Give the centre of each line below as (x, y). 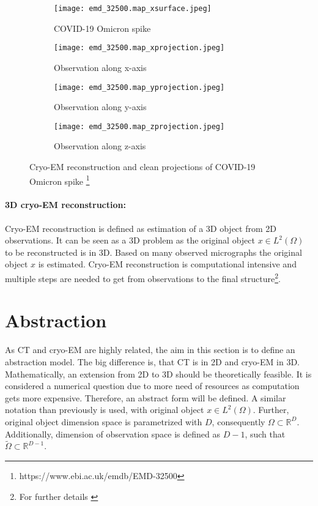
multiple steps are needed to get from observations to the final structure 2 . (143, 277)
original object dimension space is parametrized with (104, 421)
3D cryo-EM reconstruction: (65, 205)
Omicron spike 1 (60, 180)
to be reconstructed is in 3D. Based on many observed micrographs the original (153, 252)
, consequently (239, 421)
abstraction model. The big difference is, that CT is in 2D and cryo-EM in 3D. (152, 361)
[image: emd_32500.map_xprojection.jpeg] (139, 48)
